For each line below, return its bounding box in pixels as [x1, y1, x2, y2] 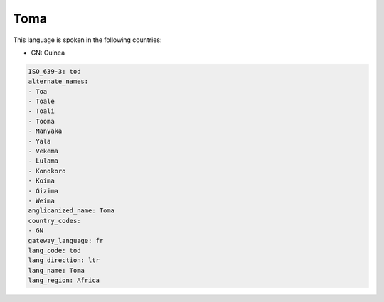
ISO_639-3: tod [28, 68, 81, 75]
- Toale [28, 97, 55, 106]
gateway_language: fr [28, 237, 104, 244]
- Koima [28, 177, 55, 185]
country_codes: [28, 217, 81, 225]
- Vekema [28, 147, 59, 156]
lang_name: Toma [28, 266, 85, 274]
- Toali [28, 107, 55, 115]
